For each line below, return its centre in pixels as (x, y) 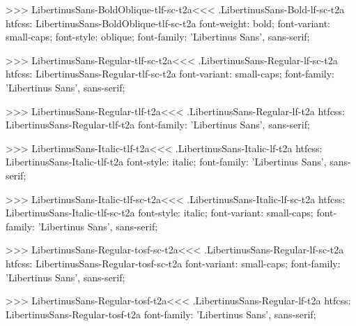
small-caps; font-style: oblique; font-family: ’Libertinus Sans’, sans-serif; (158, 37)
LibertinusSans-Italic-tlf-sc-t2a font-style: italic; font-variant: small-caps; (160, 213)
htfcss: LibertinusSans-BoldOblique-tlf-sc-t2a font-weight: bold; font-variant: (168, 23)
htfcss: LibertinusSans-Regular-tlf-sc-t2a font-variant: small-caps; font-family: (170, 74)
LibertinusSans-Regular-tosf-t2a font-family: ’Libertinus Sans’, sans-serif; (161, 314)
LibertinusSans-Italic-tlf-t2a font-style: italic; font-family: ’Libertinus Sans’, (166, 162)
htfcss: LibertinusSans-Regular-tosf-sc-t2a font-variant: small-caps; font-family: (173, 263)
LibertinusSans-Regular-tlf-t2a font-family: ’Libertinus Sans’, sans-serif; (158, 125)
